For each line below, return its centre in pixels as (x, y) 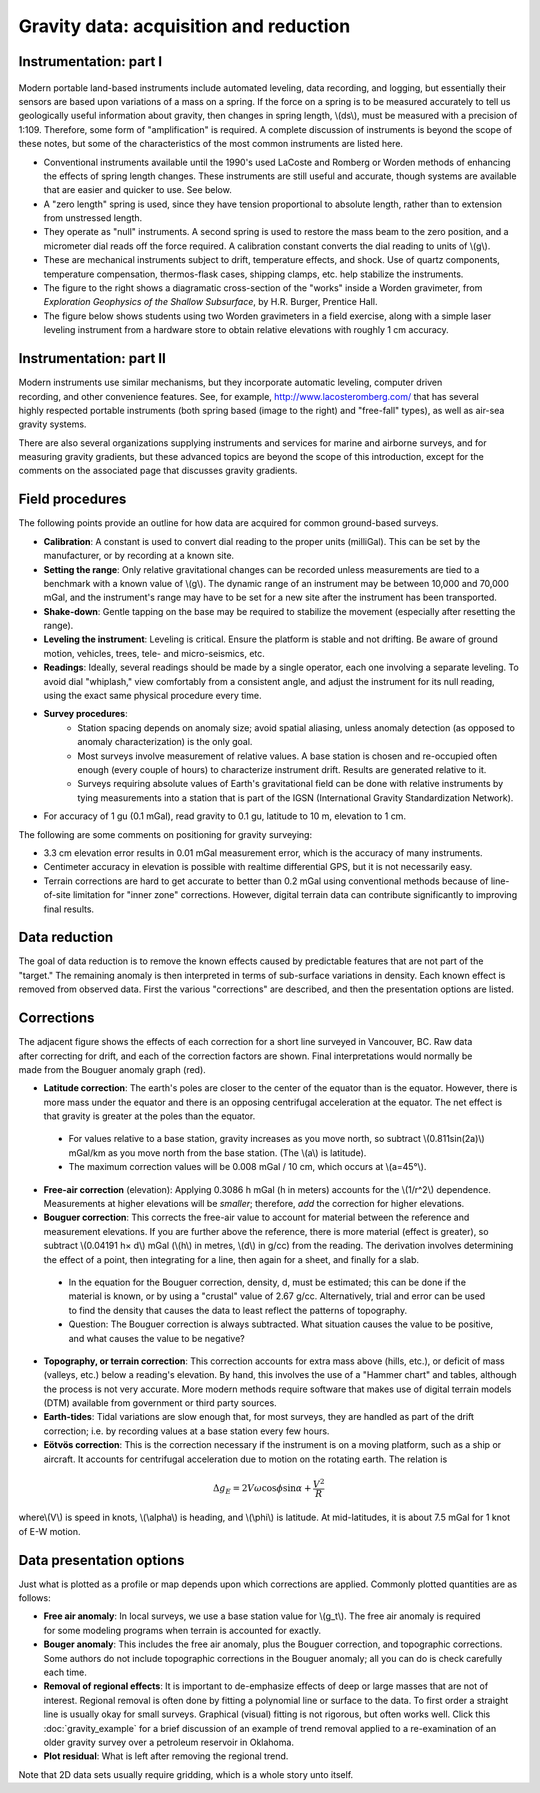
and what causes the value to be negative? (156, 1338)
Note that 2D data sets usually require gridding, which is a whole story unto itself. (186, 1774)
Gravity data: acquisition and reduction (184, 26)
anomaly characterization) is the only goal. (165, 742)
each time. (65, 1672)
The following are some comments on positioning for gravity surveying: (165, 834)
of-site (57, 895)
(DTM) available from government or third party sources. (160, 1403)
